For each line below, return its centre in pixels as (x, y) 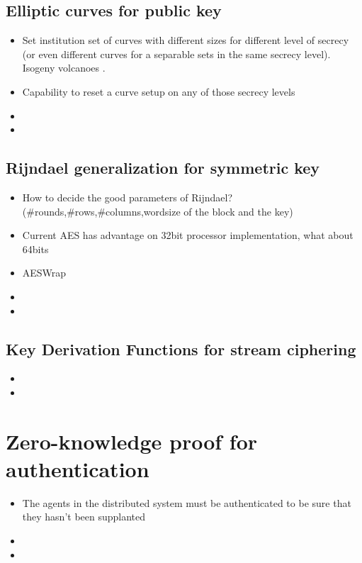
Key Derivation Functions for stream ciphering (181, 349)
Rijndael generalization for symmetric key (163, 168)
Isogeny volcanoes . (64, 68)
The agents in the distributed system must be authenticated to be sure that (187, 502)
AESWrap (44, 273)
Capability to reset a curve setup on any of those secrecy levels (159, 91)
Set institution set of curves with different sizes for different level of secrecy (186, 40)
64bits (35, 249)
